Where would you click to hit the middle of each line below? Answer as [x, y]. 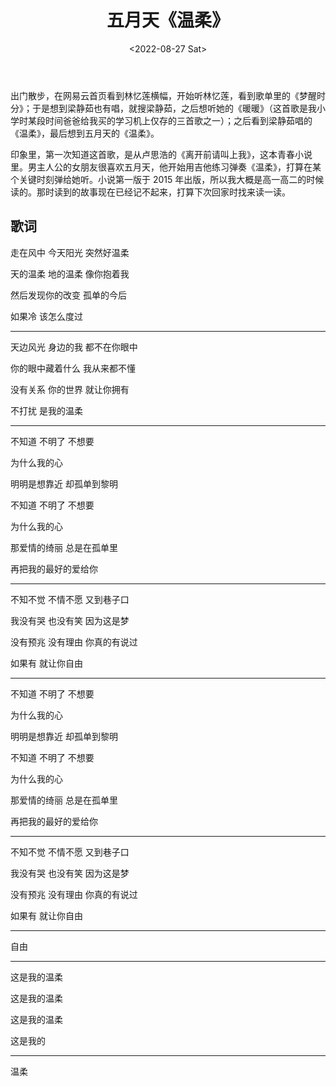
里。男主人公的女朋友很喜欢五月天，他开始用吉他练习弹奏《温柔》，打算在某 [166, 167]
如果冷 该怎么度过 [46, 316]
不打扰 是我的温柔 [46, 410]
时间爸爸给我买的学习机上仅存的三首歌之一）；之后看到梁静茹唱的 [178, 120]
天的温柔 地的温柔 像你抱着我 [70, 273]
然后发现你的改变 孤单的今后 [68, 295]
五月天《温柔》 [168, 20]
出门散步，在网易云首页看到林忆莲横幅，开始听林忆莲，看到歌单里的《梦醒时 [168, 95]
